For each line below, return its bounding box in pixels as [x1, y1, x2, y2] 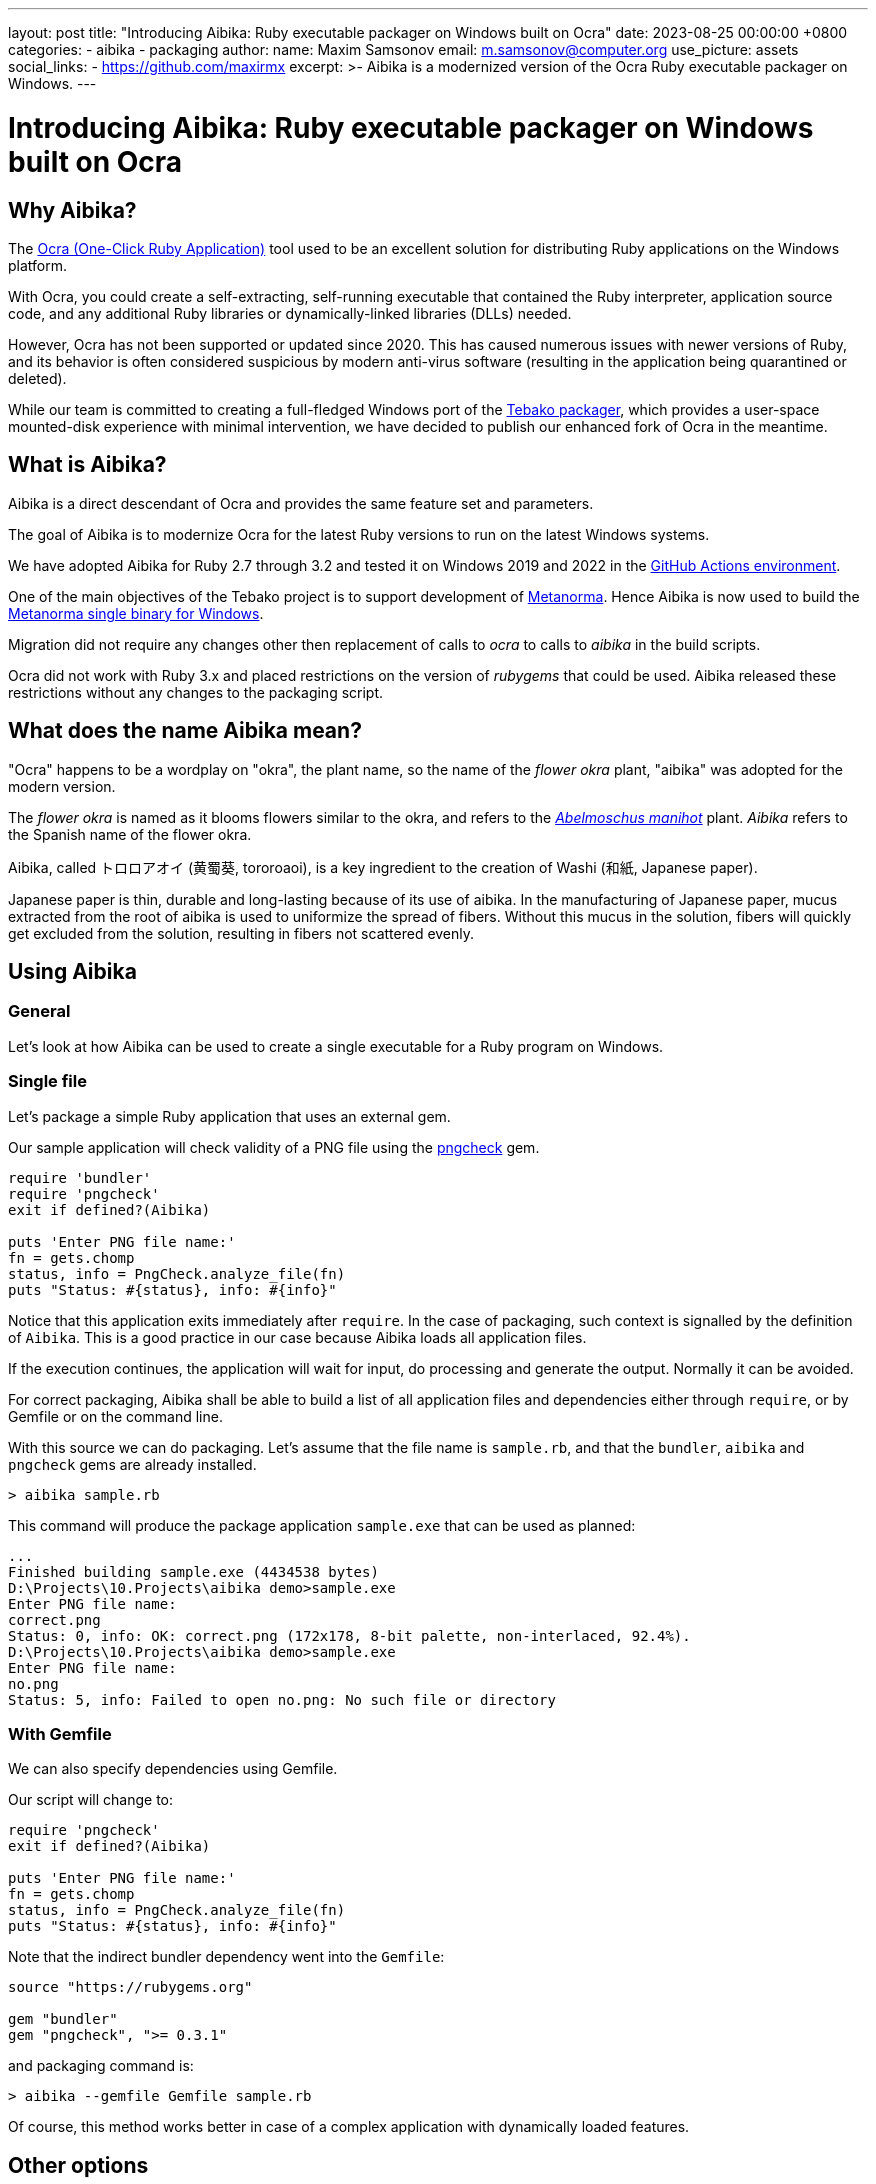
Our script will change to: [8, 1791, 173, 1809]
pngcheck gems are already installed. [8, 1455, 257, 1473]
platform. [8, 256, 68, 274]
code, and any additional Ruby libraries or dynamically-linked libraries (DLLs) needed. [8, 304, 572, 322]
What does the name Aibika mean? [8, 718, 362, 744]
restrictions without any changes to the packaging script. [8, 683, 384, 701]
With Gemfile [8, 1723, 112, 1744]
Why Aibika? [8, 197, 137, 223]
